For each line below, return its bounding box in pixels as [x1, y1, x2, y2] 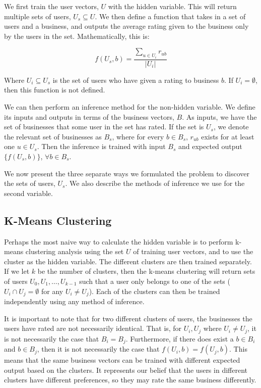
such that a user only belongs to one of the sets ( [79, 275, 230, 286]
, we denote [213, 121, 249, 132]
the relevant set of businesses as [4, 131, 102, 141]
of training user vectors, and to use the [133, 246, 253, 257]
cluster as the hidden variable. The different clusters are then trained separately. [4, 256, 252, 266]
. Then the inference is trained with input [37, 141, 166, 152]
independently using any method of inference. [4, 296, 145, 306]
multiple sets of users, [4, 11, 71, 21]
